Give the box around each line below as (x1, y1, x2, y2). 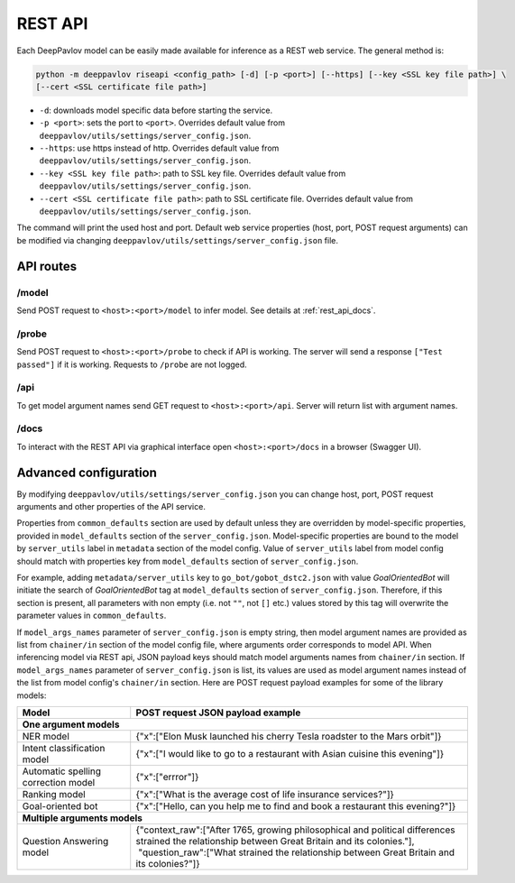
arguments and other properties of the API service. (16, 501, 207, 512)
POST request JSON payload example (135, 706, 301, 719)
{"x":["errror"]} (135, 770, 199, 783)
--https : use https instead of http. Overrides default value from (39, 143, 280, 153)
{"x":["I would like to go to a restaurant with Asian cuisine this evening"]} (135, 747, 445, 759)
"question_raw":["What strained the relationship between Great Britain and (138, 846, 455, 859)
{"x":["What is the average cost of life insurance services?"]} (135, 787, 394, 800)
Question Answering (22, 834, 109, 847)
